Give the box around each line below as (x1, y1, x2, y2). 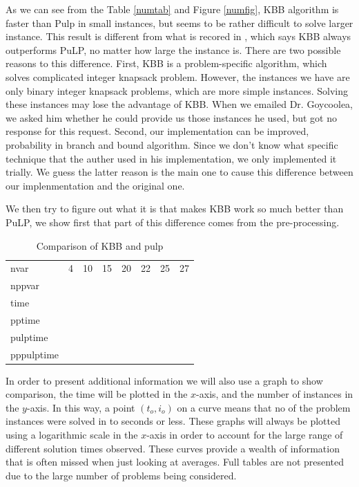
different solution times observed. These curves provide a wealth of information (6, 441, 340, 455)
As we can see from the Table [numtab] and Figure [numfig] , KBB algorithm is (6, 2, 339, 16)
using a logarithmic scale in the (6, 428, 138, 442)
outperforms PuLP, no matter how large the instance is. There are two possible (6, 42, 341, 57)
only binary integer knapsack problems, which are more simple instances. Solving (6, 83, 349, 98)
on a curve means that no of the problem (177, 400, 351, 414)
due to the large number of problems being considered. (6, 468, 237, 482)
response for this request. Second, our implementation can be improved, (6, 124, 309, 138)
